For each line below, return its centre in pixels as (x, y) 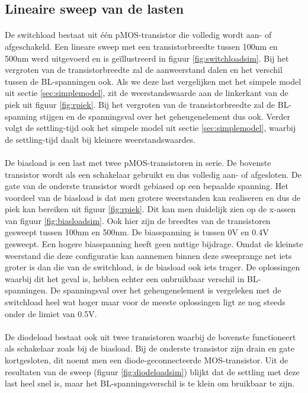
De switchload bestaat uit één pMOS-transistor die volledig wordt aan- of (138, 35)
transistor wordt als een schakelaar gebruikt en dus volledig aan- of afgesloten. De (153, 174)
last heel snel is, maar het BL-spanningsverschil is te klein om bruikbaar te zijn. (150, 383)
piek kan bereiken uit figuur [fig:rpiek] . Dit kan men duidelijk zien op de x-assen (150, 209)
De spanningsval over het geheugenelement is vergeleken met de (166, 290)
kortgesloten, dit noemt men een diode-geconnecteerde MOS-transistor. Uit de (147, 360)
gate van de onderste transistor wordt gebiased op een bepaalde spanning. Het (147, 186)
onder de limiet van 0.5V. (51, 313)
